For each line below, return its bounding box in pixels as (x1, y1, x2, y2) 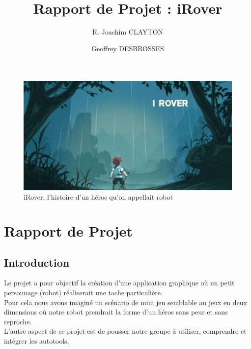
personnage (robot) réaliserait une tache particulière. (4, 287, 163, 297)
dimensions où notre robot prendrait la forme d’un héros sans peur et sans (4, 307, 228, 317)
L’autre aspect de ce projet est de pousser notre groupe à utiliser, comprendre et (4, 326, 247, 336)
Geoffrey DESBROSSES (91, 43, 164, 53)
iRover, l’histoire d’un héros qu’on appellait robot (24, 192, 173, 202)
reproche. (4, 316, 32, 326)
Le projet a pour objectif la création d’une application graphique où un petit (4, 278, 235, 288)
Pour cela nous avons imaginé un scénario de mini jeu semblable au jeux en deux (4, 297, 247, 307)
